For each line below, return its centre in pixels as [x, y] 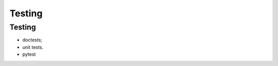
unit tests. [33, 47]
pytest [29, 54]
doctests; [32, 40]
